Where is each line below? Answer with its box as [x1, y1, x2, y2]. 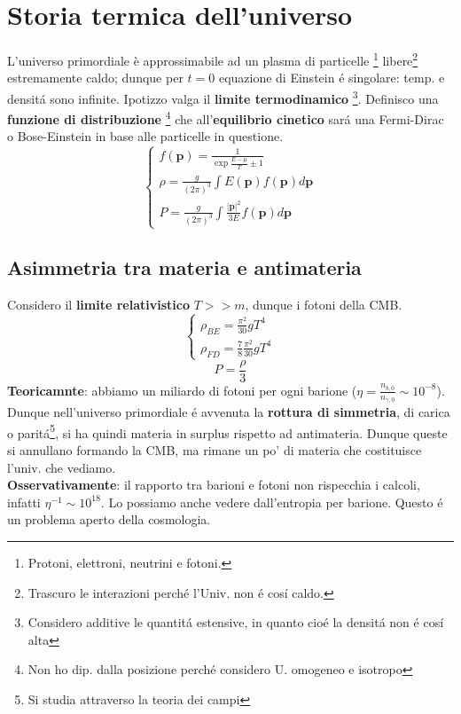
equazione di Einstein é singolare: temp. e [218, 68, 445, 87]
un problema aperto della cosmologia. [7, 510, 211, 529]
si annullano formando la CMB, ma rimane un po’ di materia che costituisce [7, 441, 422, 459]
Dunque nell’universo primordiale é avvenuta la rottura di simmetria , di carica [7, 403, 450, 421]
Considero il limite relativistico [7, 295, 190, 313]
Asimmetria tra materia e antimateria [7, 254, 362, 281]
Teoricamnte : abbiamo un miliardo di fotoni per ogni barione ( [7, 381, 357, 399]
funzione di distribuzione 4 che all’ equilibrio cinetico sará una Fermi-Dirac [7, 107, 444, 128]
